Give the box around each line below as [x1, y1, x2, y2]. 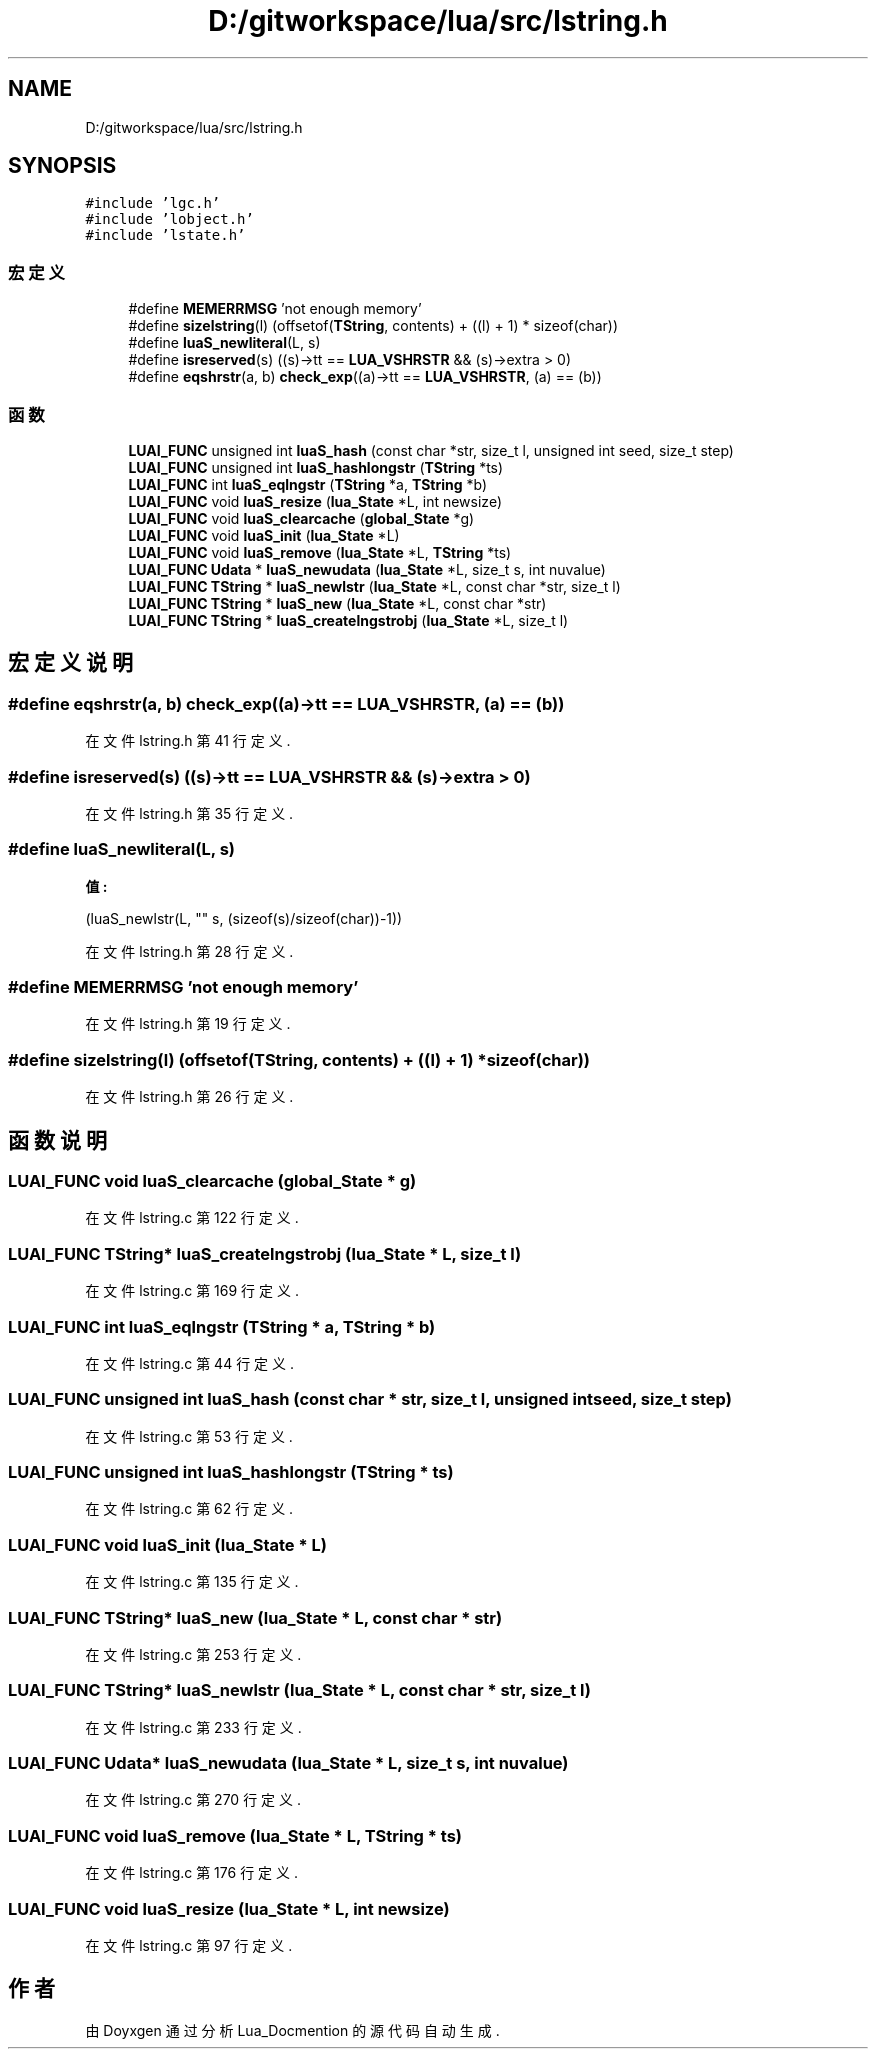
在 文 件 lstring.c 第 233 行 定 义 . [85, 1718, 302, 1736]
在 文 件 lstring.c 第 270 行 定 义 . [85, 1791, 301, 1809]
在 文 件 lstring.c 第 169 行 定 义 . [85, 1282, 299, 1300]
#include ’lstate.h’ [85, 227, 246, 244]
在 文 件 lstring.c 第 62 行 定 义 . [85, 1500, 294, 1518]
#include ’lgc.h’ [85, 195, 221, 212]
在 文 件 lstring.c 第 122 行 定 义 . [85, 1209, 299, 1227]
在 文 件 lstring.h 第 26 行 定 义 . [85, 1088, 294, 1106]
